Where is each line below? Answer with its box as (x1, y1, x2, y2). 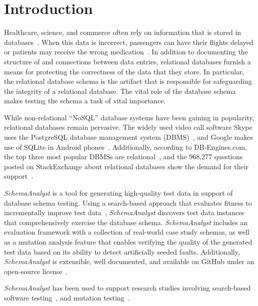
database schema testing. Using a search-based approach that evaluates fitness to (4, 197, 252, 208)
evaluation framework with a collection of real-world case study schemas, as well (4, 227, 249, 237)
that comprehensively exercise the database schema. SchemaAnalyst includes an (4, 217, 248, 227)
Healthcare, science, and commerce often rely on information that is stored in (4, 27, 241, 37)
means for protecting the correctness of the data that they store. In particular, (4, 66, 244, 76)
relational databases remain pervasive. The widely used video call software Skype (4, 122, 252, 132)
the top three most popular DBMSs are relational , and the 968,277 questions (4, 151, 243, 162)
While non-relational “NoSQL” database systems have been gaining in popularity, (4, 112, 254, 122)
